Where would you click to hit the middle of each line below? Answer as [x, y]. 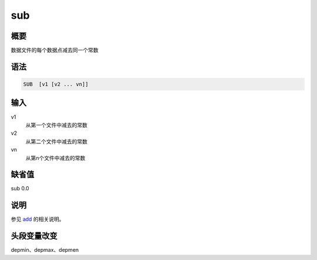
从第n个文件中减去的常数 [55, 158]
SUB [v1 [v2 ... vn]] [56, 84]
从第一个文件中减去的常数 [56, 125]
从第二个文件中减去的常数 [56, 141]
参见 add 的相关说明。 [38, 219]
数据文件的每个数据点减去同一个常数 [55, 50]
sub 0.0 [20, 189]
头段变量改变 [34, 236]
